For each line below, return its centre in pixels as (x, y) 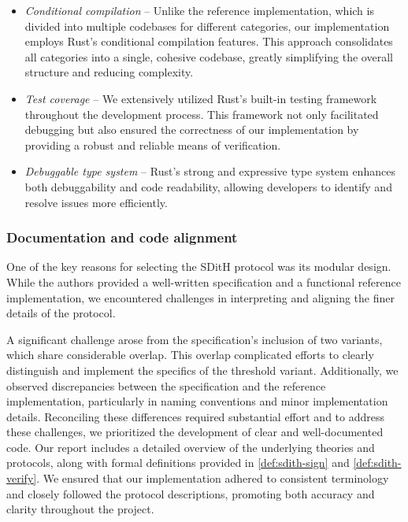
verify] (22, 478)
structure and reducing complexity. (109, 72)
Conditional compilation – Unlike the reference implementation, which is (199, 10)
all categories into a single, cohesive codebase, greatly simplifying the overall (209, 56)
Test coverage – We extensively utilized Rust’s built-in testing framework (201, 98)
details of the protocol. (61, 313)
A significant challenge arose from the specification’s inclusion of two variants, (195, 339)
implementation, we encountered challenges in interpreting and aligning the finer (200, 297)
